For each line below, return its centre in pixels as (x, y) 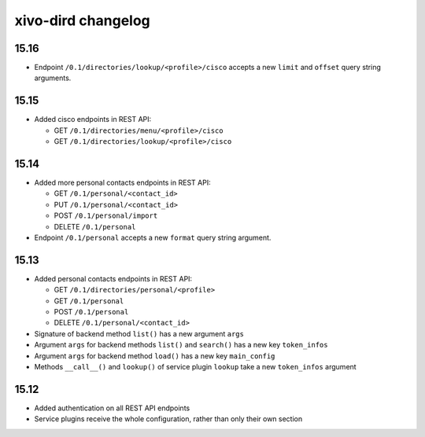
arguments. (53, 78)
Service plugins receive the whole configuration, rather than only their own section (168, 419)
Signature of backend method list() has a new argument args (139, 333)
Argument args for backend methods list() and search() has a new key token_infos (181, 345)
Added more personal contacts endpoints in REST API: (123, 183)
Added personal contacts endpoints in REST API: (113, 278)
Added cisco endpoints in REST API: (93, 119)
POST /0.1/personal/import (106, 215)
